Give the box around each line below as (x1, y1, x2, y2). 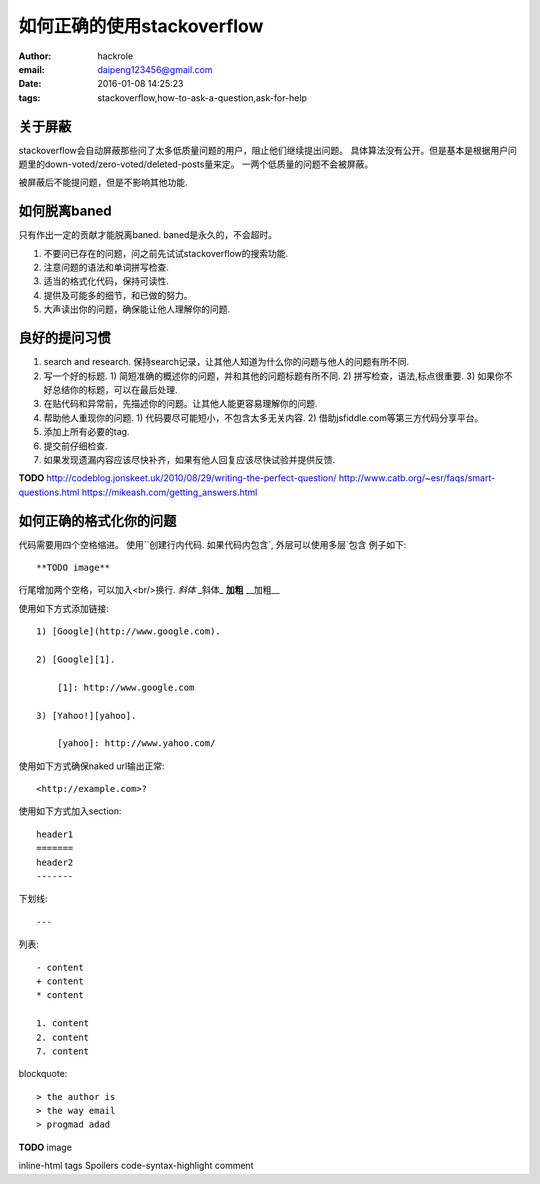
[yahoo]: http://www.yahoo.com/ (56, 738, 216, 749)
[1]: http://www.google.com (56, 681, 195, 693)
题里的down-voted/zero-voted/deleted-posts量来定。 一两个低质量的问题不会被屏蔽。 (18, 158, 374, 170)
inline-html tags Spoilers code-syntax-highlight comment (18, 1160, 254, 1172)
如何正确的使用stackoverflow (18, 15, 264, 37)
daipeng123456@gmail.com (97, 63, 214, 75)
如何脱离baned (18, 203, 112, 220)
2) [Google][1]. (36, 653, 116, 665)
